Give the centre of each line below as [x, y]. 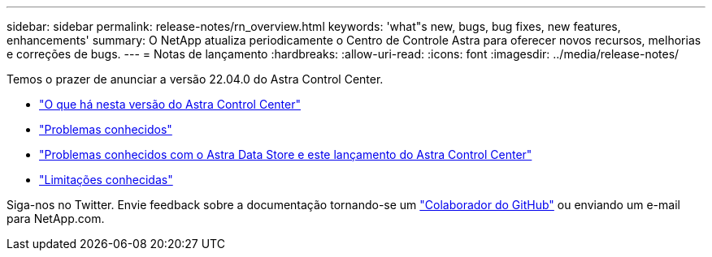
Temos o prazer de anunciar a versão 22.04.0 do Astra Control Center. [195, 79]
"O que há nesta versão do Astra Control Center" [170, 104]
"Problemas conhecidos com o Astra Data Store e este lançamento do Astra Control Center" [286, 154]
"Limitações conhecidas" [106, 180]
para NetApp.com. [56, 218]
